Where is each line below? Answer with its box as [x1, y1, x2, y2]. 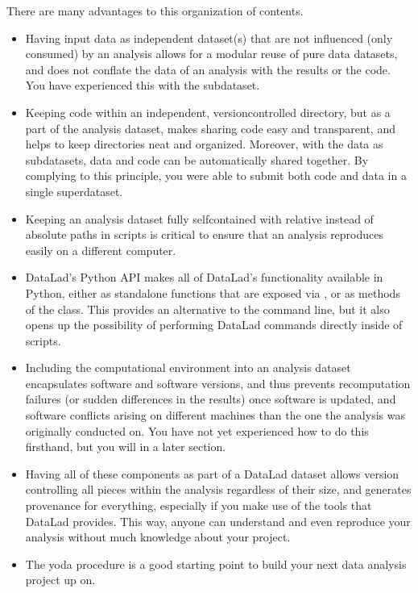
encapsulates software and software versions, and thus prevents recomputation [25, 374, 411, 391]
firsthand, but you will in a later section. [25, 438, 226, 455]
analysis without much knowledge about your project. [25, 528, 291, 545]
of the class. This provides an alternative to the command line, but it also [25, 300, 390, 317]
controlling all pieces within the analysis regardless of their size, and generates [25, 481, 412, 498]
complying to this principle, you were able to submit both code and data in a [25, 167, 407, 184]
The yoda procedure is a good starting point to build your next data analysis [25, 555, 407, 572]
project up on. [25, 571, 96, 588]
